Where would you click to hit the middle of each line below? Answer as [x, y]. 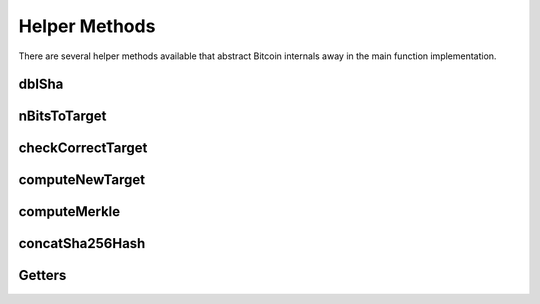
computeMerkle [69, 211]
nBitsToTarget [62, 116]
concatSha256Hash [82, 243]
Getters [42, 275]
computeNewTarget [81, 180]
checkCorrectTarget [83, 148]
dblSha [41, 84]
